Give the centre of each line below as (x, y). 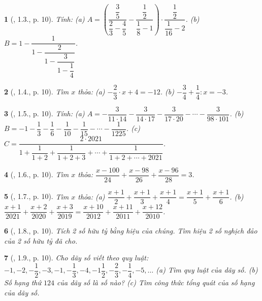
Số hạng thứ (23, 282)
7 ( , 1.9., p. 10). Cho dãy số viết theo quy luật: (76, 258)
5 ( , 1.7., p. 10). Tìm (37, 196)
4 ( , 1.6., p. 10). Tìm (37, 174)
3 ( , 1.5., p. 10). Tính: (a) (44, 113)
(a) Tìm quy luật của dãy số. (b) (207, 270)
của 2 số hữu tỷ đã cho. (41, 240)
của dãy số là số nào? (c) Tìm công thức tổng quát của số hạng (156, 282)
